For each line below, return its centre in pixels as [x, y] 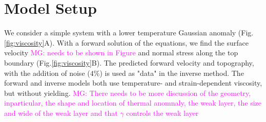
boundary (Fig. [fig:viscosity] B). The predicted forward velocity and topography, [129, 62]
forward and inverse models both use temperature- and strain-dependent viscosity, [133, 83]
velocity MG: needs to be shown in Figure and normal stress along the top [121, 53]
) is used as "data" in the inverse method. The [172, 73]
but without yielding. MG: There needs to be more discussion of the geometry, [128, 93]
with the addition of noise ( [47, 73]
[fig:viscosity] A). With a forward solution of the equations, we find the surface [126, 42]
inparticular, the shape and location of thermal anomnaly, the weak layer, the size [133, 103]
